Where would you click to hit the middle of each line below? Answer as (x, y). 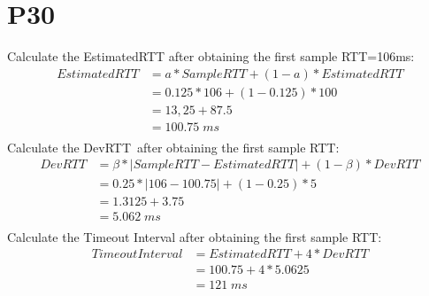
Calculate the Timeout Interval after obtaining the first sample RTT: (195, 236)
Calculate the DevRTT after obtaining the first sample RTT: (173, 147)
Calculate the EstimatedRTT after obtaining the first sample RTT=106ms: (211, 56)
